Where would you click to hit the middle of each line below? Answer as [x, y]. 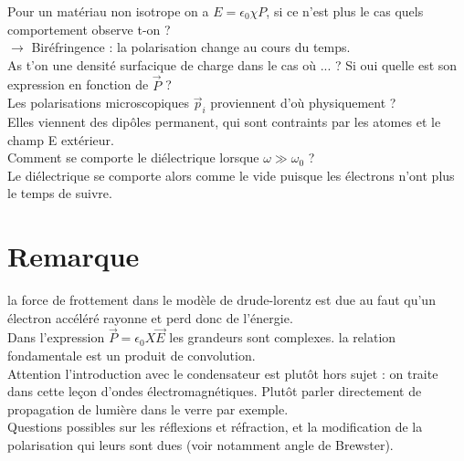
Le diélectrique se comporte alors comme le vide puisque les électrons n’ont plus [231, 175]
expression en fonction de [78, 84]
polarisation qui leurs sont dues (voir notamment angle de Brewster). [200, 445]
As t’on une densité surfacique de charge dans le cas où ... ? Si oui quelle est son [232, 64]
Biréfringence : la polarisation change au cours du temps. [191, 47]
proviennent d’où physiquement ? [303, 103]
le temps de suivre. [60, 193]
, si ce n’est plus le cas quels [345, 11]
